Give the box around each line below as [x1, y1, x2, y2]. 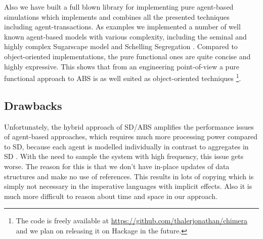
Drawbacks [4, 97, 62, 113]
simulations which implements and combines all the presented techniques [4, 11, 230, 22]
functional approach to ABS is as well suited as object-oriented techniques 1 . [4, 71, 241, 83]
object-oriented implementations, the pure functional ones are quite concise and [4, 51, 251, 61]
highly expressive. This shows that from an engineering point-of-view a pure [4, 61, 239, 71]
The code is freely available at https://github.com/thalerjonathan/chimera [16, 215, 248, 226]
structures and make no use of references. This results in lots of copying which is [4, 171, 254, 181]
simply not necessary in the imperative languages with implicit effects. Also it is [4, 181, 252, 191]
